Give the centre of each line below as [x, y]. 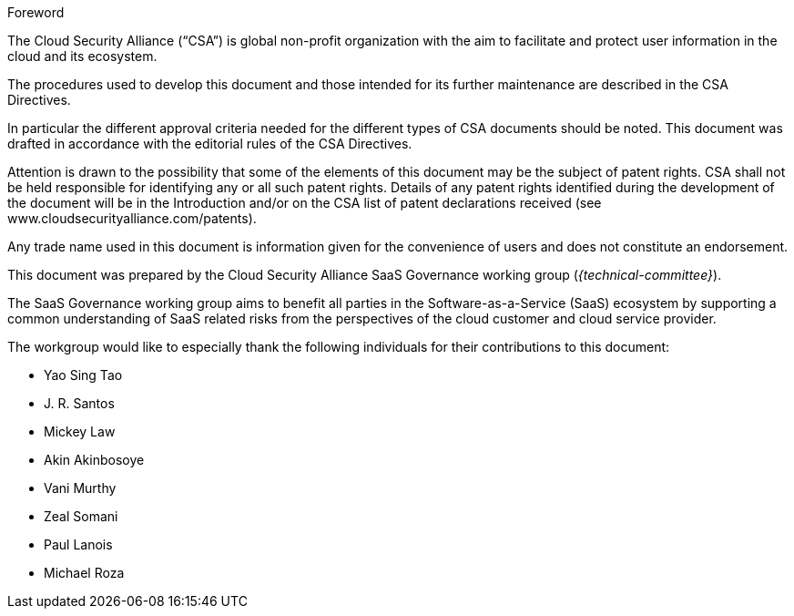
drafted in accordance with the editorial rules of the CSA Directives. [210, 144]
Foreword [36, 12]
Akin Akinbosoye [94, 460]
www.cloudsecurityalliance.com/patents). [132, 218]
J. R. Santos [79, 403]
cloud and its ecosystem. [82, 56]
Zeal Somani [81, 516]
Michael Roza [84, 573]
